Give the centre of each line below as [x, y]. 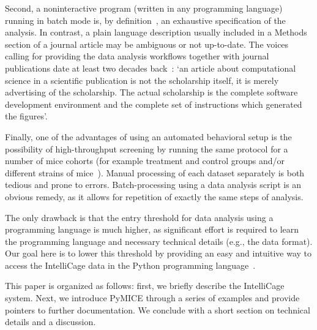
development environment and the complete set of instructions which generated [154, 104]
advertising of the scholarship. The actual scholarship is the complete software [151, 92]
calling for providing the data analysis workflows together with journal [137, 56]
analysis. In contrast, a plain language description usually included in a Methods [156, 32]
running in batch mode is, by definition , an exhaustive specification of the [145, 20]
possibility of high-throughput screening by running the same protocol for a [147, 148]
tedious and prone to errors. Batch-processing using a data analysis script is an [153, 185]
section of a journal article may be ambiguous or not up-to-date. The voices [147, 44]
